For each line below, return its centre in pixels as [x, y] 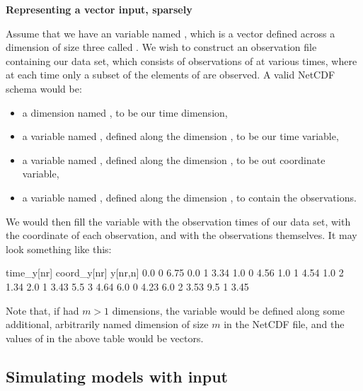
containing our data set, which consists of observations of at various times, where [181, 60]
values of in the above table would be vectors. [105, 338]
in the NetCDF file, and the [284, 324]
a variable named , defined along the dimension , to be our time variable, [180, 136]
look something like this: [59, 249]
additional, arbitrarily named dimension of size [107, 324]
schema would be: [44, 88]
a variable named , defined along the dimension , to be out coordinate [174, 159]
